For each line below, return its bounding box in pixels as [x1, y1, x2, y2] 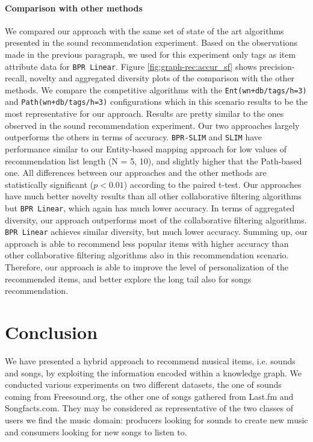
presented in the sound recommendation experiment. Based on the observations [5, 36, 298, 49]
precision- [259, 60, 295, 72]
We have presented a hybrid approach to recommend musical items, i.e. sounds [5, 354, 296, 367]
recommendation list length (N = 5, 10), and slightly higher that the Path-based [5, 154, 302, 167]
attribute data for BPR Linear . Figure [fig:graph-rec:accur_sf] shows [5, 60, 257, 72]
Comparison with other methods [5, 1, 143, 14]
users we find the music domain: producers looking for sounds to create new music [5, 413, 308, 426]
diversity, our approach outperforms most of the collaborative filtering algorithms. [5, 213, 307, 226]
